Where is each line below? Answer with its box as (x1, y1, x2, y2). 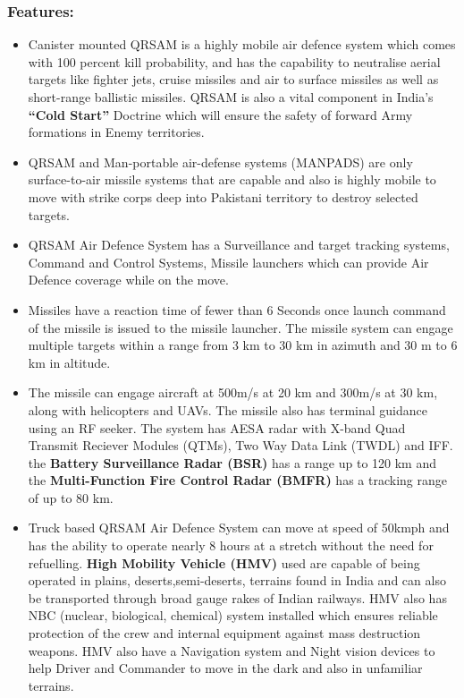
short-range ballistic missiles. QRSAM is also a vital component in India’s (28, 88, 434, 106)
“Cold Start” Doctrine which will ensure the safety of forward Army (28, 105, 413, 123)
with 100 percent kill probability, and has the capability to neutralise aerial (28, 52, 441, 71)
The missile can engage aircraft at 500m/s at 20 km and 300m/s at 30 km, (28, 383, 438, 402)
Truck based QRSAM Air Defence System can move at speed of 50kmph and (28, 518, 450, 537)
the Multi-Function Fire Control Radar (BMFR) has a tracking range (28, 471, 447, 489)
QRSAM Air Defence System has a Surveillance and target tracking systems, (28, 235, 450, 254)
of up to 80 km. (28, 488, 114, 506)
